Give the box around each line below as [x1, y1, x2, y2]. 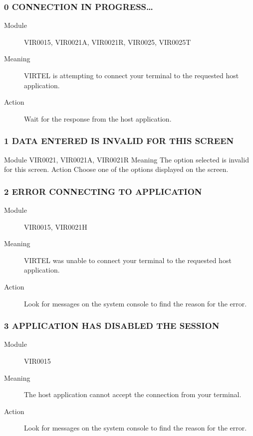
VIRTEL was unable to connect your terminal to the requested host [24, 255, 232, 265]
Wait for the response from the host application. [24, 113, 172, 124]
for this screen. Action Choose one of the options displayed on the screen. [4, 164, 229, 174]
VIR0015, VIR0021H [24, 221, 87, 232]
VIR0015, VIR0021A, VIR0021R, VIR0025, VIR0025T [24, 36, 191, 47]
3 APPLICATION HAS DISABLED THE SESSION [4, 319, 220, 332]
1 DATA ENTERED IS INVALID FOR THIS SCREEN [4, 135, 234, 147]
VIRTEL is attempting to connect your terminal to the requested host [24, 70, 239, 80]
